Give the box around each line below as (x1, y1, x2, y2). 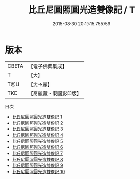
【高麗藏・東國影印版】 (28, 90, 82, 97)
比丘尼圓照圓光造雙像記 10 (12, 168, 65, 174)
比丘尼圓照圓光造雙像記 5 (12, 138, 63, 144)
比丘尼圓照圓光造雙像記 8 (12, 156, 63, 162)
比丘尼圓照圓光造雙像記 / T (28, 4, 135, 16)
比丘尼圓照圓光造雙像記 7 (12, 150, 63, 156)
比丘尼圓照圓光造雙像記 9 (12, 162, 63, 168)
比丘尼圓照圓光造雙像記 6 (12, 144, 63, 150)
